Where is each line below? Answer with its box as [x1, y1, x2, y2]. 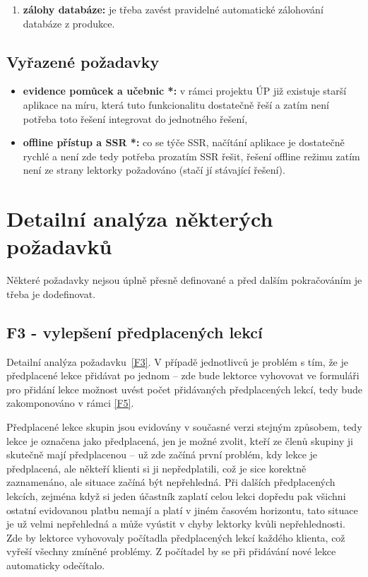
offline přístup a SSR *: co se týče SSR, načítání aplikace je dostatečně [23, 135, 345, 150]
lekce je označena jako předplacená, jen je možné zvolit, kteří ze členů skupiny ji [6, 433, 353, 448]
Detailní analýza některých [6, 204, 273, 233]
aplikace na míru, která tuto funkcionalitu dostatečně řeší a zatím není [23, 97, 329, 112]
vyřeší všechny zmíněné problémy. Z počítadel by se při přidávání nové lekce [6, 544, 336, 559]
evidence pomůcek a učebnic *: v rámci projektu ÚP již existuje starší [23, 83, 347, 98]
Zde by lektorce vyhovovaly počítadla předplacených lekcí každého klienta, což [6, 530, 345, 545]
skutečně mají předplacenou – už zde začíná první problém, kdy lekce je [6, 447, 318, 462]
